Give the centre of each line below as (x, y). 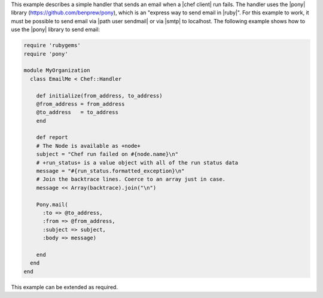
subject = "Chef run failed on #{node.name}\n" (107, 154)
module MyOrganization (57, 71)
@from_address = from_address (80, 104)
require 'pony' (46, 54)
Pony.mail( (52, 204)
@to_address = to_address (77, 112)
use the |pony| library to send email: (55, 29)
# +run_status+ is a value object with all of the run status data (137, 162)
